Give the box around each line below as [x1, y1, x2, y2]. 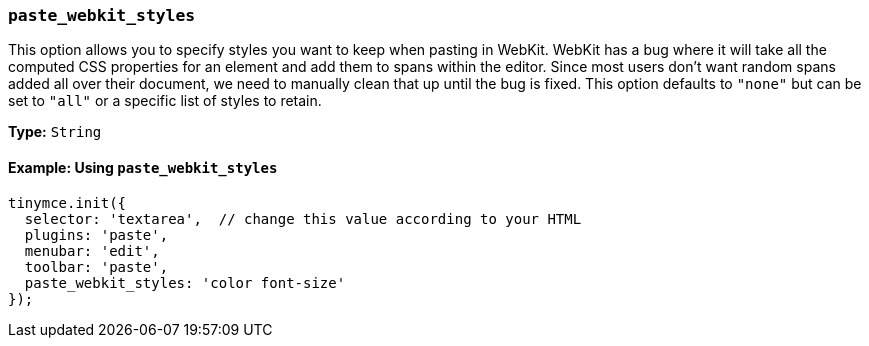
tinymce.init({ [8, 194, 127, 211]
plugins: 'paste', [24, 226, 169, 243]
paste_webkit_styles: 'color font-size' [24, 274, 346, 291]
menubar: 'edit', [24, 242, 160, 259]
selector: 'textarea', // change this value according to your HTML [24, 210, 582, 227]
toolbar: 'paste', [24, 258, 169, 275]
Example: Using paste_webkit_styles [8, 158, 278, 176]
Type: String [8, 123, 102, 141]
